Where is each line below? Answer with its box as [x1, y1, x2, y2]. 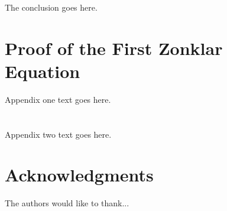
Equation [5, 59, 80, 83]
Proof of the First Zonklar [5, 35, 223, 60]
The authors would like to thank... [5, 197, 129, 209]
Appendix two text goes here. [5, 128, 112, 140]
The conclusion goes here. [5, 1, 98, 13]
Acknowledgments [5, 163, 154, 187]
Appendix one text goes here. [5, 93, 111, 105]
